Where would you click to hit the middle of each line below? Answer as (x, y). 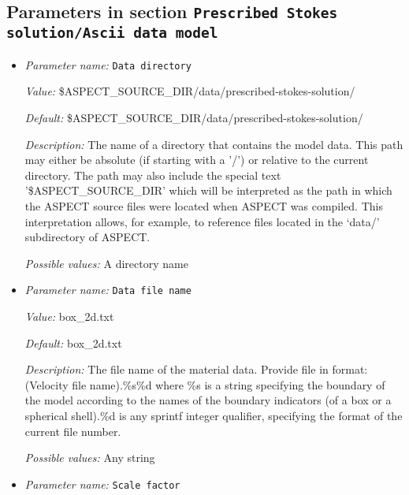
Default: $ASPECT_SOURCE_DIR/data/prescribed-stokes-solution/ (194, 117)
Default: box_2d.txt (73, 342)
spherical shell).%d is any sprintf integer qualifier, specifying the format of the (214, 415)
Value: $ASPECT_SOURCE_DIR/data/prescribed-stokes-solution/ (190, 91)
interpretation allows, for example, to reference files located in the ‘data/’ (202, 221)
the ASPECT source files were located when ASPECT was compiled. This (204, 205)
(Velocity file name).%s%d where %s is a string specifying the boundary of (205, 384)
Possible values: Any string (90, 458)
